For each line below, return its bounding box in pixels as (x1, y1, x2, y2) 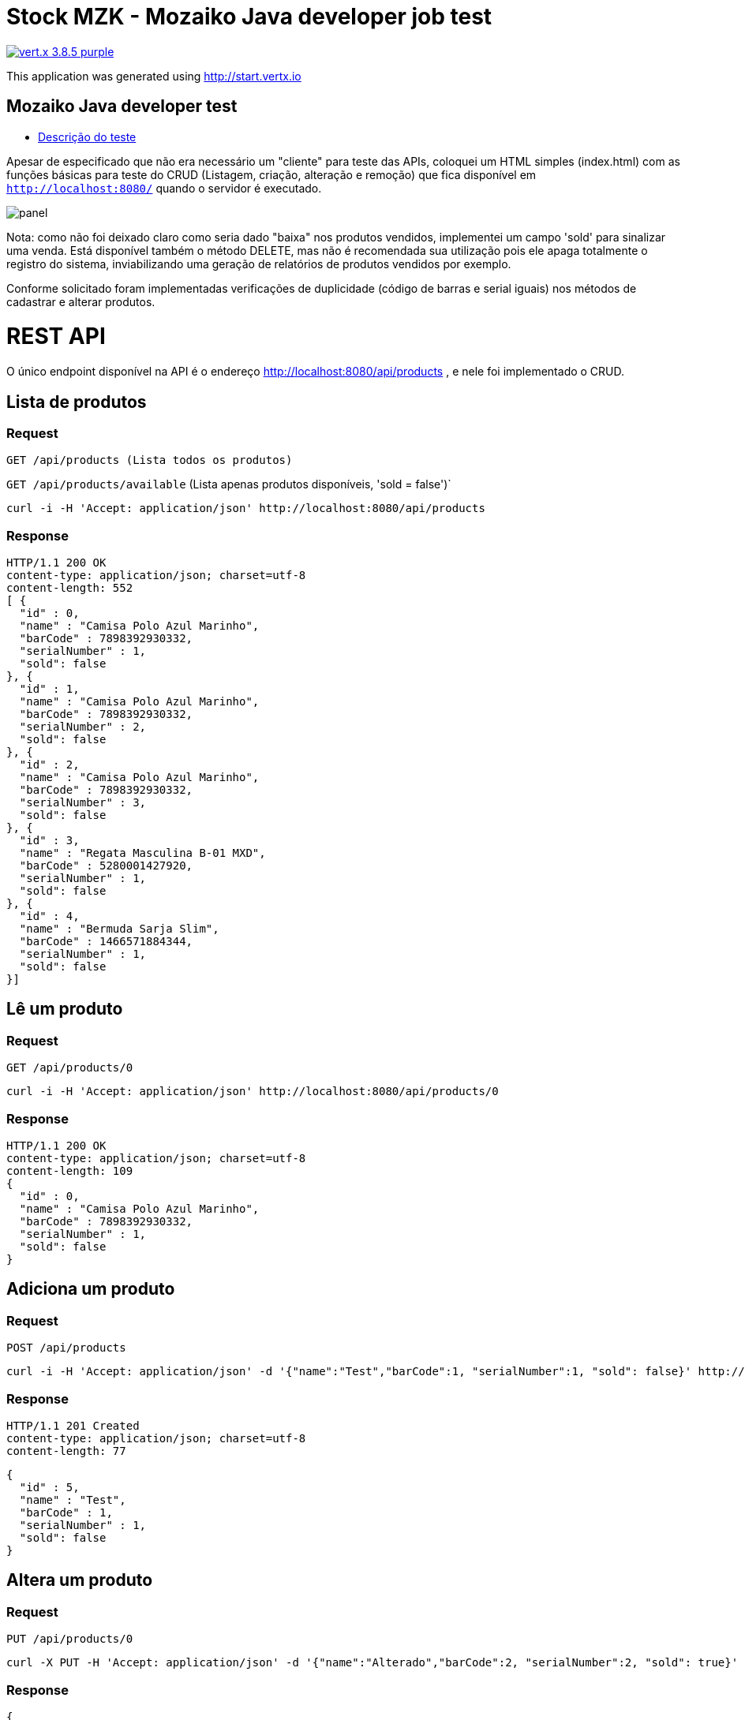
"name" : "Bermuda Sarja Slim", (19, 922, 219, 936)
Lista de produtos (6, 391, 147, 412)
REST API (6, 323, 106, 350)
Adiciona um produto (6, 1279, 175, 1299)
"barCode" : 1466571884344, (19, 935, 193, 948)
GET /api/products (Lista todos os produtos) (6, 454, 293, 467)
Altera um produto (6, 1570, 153, 1591)
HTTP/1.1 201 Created (6, 1419, 140, 1432)
